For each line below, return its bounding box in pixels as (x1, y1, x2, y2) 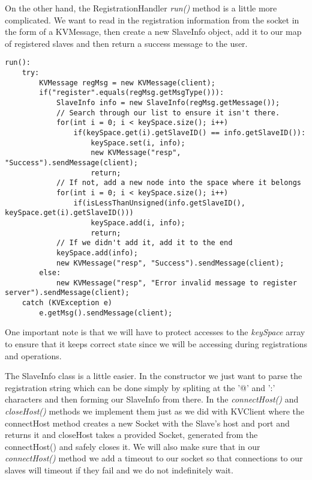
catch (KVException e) (22, 299, 112, 308)
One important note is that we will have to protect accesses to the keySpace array (5, 326, 305, 338)
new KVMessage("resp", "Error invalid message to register (56, 278, 297, 287)
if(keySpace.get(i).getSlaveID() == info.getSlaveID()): (73, 128, 306, 137)
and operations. (5, 349, 62, 362)
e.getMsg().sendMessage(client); (39, 308, 173, 317)
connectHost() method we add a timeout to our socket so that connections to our (5, 452, 303, 464)
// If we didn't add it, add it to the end (56, 238, 233, 248)
